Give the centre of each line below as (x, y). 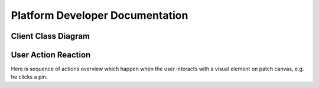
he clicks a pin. (29, 77)
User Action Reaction (51, 55)
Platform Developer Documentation (100, 15)
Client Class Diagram (51, 36)
